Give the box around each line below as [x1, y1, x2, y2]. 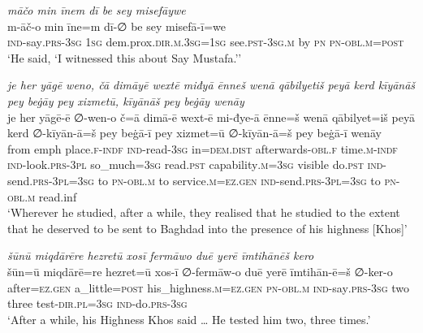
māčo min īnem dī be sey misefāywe [7, 2, 186, 18]
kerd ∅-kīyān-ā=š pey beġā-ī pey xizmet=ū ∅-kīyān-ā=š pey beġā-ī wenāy [7, 124, 382, 141]
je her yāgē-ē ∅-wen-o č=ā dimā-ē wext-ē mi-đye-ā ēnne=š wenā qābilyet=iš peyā [7, 108, 415, 125]
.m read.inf [24, 188, 77, 205]
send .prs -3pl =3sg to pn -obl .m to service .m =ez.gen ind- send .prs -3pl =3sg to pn [7, 171, 396, 188]
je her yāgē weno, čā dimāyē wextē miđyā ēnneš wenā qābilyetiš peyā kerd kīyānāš [7, 76, 416, 93]
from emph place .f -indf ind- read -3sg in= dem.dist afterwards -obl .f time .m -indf [7, 140, 398, 157]
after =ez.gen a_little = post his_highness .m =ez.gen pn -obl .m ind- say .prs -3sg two [7, 279, 409, 296]
